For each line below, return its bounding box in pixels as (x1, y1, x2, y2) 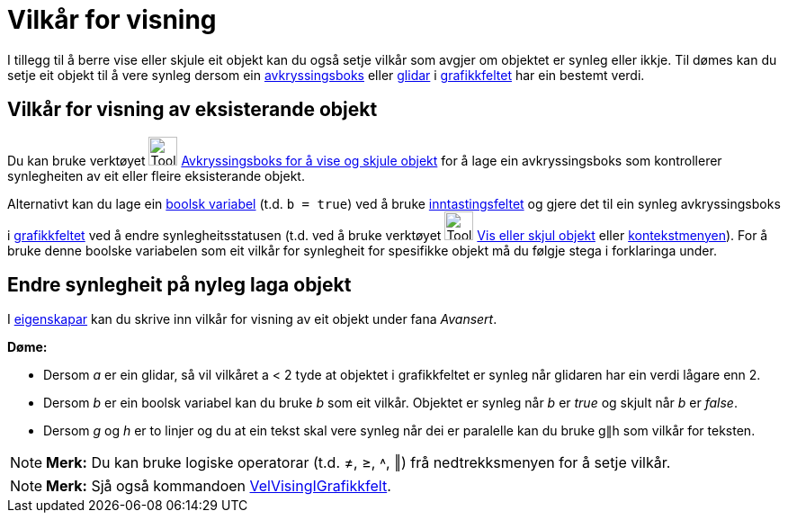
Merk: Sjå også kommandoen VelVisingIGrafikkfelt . (46, 477, 391, 496)
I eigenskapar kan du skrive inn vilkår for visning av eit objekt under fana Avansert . (7, 311, 497, 327)
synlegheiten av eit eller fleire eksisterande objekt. (7, 167, 305, 184)
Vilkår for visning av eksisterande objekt (7, 98, 378, 121)
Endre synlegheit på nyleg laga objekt (7, 273, 352, 297)
